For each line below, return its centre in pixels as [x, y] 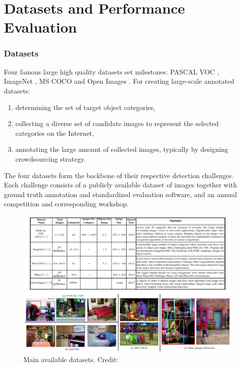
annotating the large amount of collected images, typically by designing [122, 149]
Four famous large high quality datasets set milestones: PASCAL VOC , [111, 71]
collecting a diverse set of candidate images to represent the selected [117, 123]
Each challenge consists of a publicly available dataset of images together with [120, 185]
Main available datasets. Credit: [71, 359]
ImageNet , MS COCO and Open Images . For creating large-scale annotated [119, 81]
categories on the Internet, [55, 133]
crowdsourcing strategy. [50, 158]
